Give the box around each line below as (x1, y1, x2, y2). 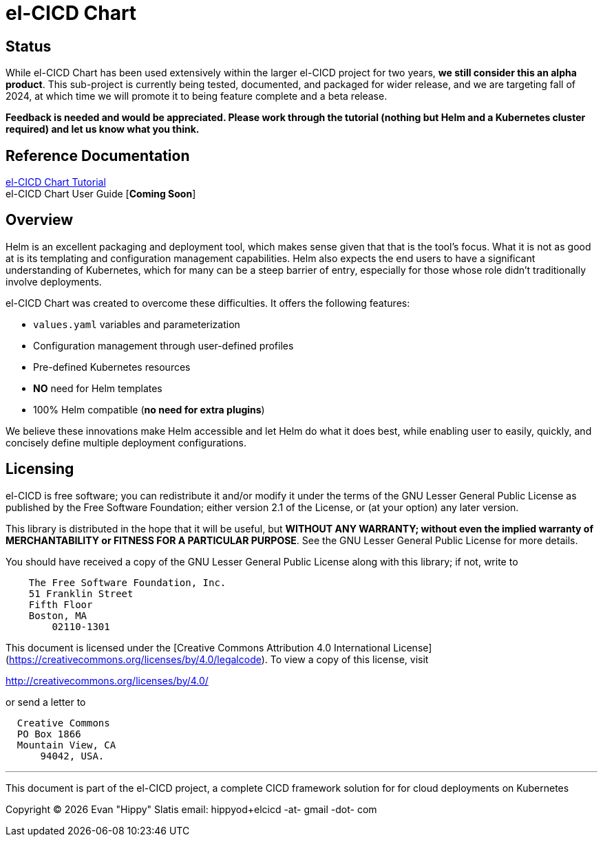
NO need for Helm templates (33, 382, 162, 394)
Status (6, 37, 52, 55)
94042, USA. (40, 750, 105, 762)
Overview (6, 211, 74, 229)
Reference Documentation (6, 147, 190, 164)
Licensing (6, 460, 74, 478)
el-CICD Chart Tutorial (6, 176, 106, 188)
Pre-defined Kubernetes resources (33, 360, 191, 373)
